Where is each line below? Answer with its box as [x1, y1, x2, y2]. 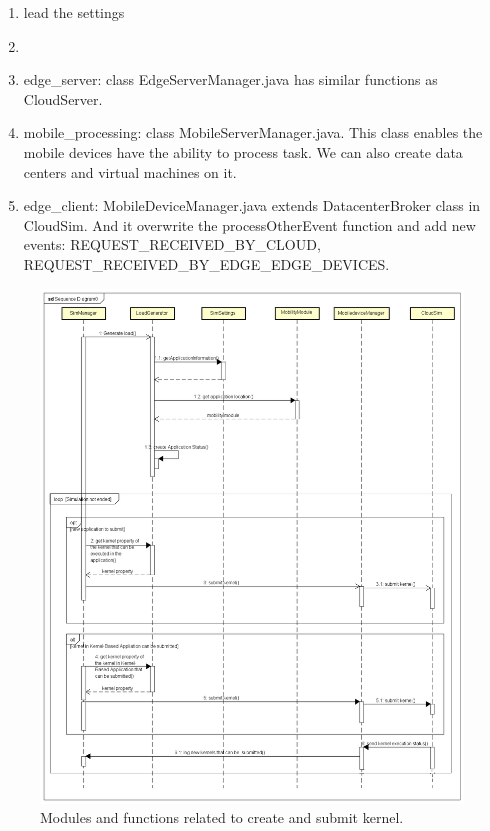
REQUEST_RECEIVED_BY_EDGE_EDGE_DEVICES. [23, 253, 390, 274]
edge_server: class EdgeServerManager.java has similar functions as [23, 69, 438, 90]
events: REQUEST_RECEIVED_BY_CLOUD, [23, 234, 321, 255]
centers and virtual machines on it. [23, 161, 237, 182]
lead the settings [23, 2, 125, 22]
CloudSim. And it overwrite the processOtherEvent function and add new [23, 214, 476, 235]
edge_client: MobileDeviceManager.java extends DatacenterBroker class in [23, 195, 481, 216]
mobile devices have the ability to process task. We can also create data [23, 141, 463, 162]
